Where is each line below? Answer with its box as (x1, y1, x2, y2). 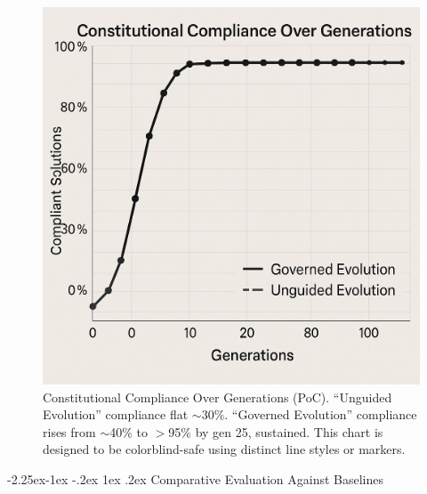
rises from (43, 422, 96, 441)
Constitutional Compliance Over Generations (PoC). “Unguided (43, 387, 392, 406)
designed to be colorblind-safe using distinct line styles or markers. (43, 440, 406, 458)
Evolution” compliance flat (43, 405, 189, 424)
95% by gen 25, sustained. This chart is (168, 422, 383, 441)
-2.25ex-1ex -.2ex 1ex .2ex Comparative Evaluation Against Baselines (7, 469, 383, 488)
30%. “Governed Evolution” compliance (201, 405, 417, 424)
